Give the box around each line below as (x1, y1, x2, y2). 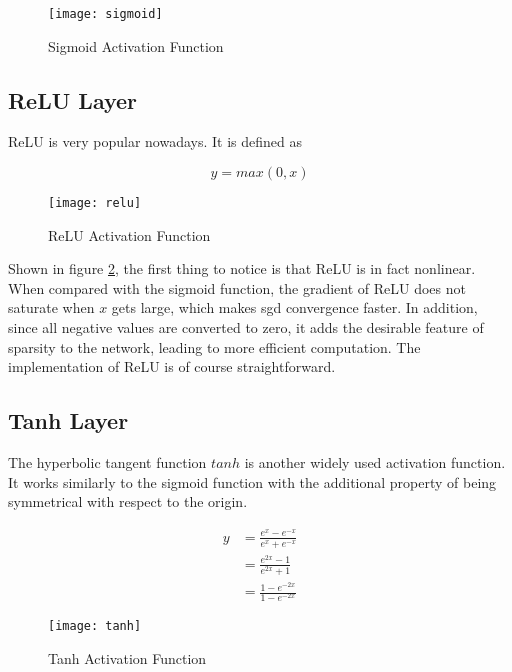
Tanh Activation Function (48, 647, 207, 668)
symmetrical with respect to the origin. (8, 491, 248, 512)
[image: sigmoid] (48, 7, 163, 21)
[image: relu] (48, 196, 142, 211)
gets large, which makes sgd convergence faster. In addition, (111, 297, 478, 318)
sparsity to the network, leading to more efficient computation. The (8, 336, 421, 357)
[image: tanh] (48, 619, 142, 634)
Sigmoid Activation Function (48, 35, 224, 56)
